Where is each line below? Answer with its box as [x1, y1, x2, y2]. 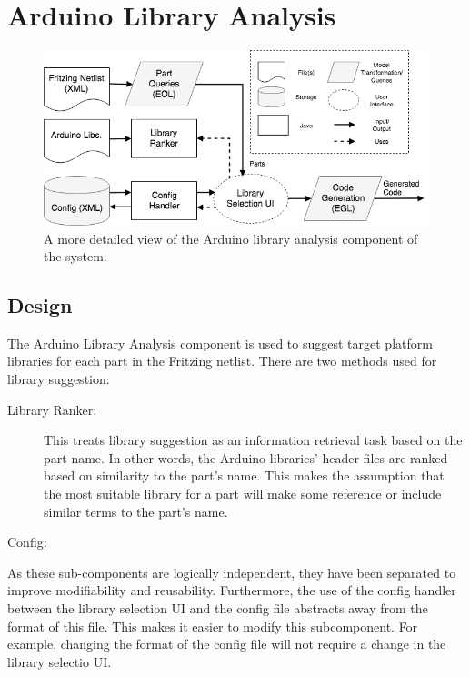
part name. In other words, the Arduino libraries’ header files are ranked [44, 448, 448, 467]
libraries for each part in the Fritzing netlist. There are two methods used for [7, 351, 437, 370]
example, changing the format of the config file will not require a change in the [7, 634, 446, 653]
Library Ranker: [7, 399, 97, 419]
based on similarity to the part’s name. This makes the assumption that [44, 466, 445, 485]
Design [7, 291, 73, 319]
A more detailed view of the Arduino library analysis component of [44, 228, 418, 248]
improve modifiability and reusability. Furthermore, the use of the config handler [7, 581, 456, 600]
